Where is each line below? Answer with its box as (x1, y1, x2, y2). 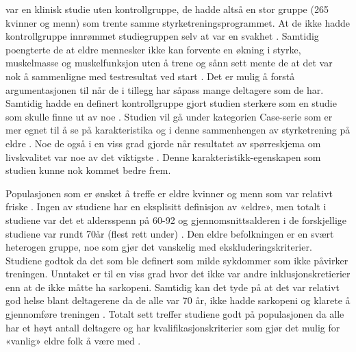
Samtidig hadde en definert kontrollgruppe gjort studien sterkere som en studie (5, 96, 337, 110)
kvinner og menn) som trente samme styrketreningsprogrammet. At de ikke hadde (5, 15, 350, 29)
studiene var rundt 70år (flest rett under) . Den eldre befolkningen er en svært (5, 226, 334, 240)
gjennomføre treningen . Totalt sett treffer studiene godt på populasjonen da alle (5, 307, 344, 321)
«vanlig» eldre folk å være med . (5, 334, 141, 348)
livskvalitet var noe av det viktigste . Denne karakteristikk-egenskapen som (5, 149, 321, 164)
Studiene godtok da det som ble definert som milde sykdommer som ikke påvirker (5, 253, 348, 267)
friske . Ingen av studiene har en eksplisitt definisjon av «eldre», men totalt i (5, 199, 327, 214)
